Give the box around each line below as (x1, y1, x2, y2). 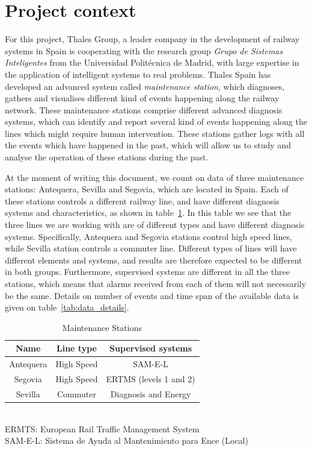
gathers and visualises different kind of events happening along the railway (5, 92, 280, 104)
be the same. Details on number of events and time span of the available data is (5, 289, 299, 301)
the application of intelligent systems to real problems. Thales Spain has (5, 68, 271, 80)
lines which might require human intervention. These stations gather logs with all (5, 127, 305, 139)
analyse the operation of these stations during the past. (5, 151, 209, 163)
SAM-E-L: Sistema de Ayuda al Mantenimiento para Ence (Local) (5, 434, 248, 447)
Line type (56, 342, 97, 355)
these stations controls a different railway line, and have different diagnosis (5, 194, 280, 207)
